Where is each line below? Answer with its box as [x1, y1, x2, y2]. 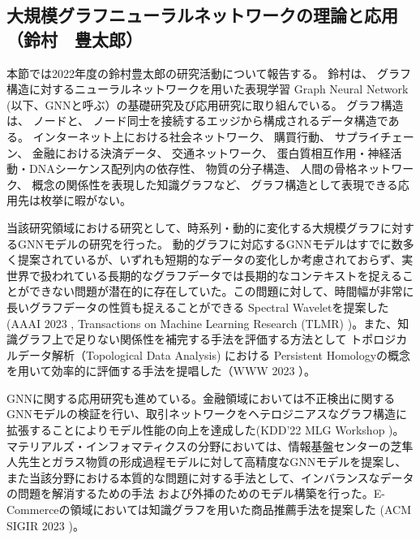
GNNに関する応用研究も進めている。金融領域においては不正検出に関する [6, 389, 396, 406]
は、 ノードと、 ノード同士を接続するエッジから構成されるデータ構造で [6, 112, 388, 129]
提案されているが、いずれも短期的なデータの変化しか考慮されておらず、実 [17, 251, 414, 268]
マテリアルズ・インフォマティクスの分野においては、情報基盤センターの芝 [6, 437, 402, 454]
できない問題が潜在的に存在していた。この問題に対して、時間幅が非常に [28, 283, 414, 300]
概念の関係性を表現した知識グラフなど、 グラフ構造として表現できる [32, 175, 398, 192]
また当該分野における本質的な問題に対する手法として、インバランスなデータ [6, 469, 414, 486]
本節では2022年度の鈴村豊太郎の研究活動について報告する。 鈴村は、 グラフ [6, 64, 411, 81]
